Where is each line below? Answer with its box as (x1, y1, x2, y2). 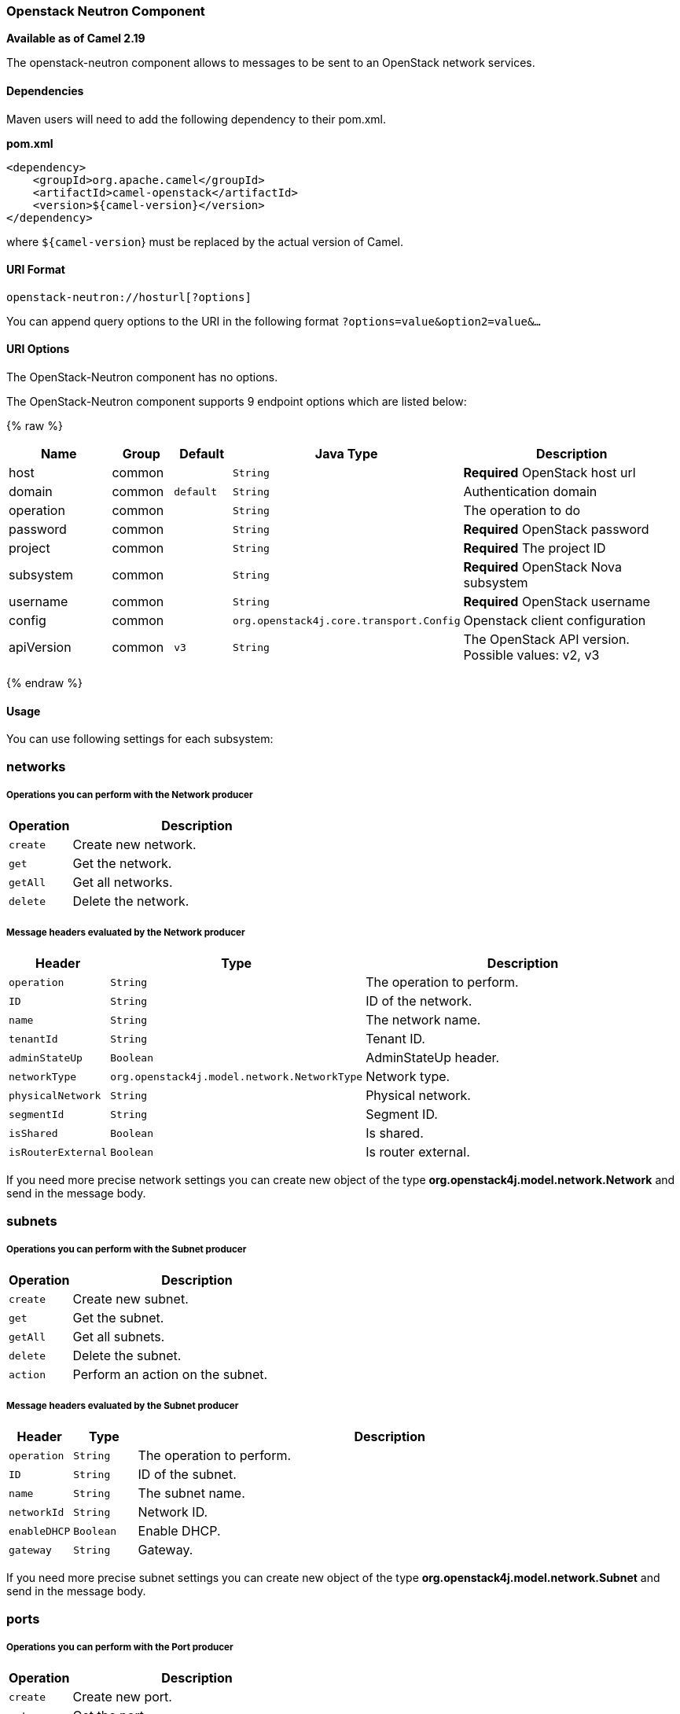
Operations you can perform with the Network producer (6, 789, 253, 801)
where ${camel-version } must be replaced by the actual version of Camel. (6, 234, 404, 248)
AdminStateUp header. (366, 1050, 500, 1066)
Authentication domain (463, 484, 597, 500)
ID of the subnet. (138, 1466, 237, 1483)
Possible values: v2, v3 (463, 647, 600, 664)
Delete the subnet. (72, 1348, 182, 1364)
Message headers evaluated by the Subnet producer (6, 1400, 239, 1411)
